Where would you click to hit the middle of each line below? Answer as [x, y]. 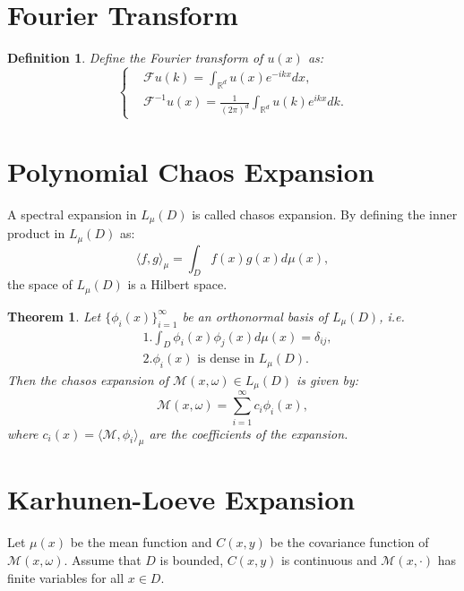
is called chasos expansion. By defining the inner [325, 214]
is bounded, [192, 560]
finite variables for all [66, 577]
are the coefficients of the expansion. [249, 433]
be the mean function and [141, 542]
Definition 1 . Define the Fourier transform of [135, 58]
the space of [40, 284]
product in [36, 233]
